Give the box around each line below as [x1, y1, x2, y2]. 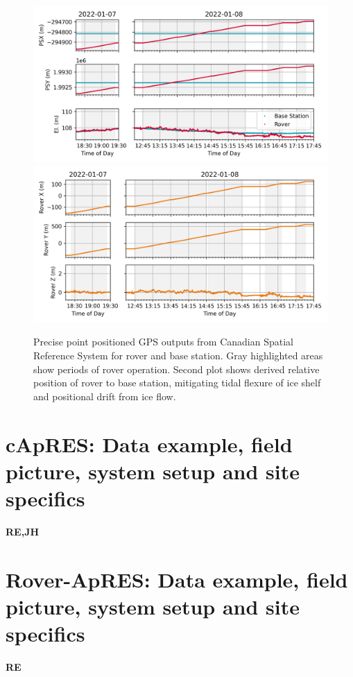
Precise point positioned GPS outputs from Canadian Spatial [33, 334, 293, 349]
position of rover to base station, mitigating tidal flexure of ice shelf [33, 375, 321, 390]
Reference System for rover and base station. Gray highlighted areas [33, 348, 323, 362]
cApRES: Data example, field [6, 429, 293, 458]
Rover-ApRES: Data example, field [6, 565, 348, 593]
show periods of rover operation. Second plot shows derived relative [33, 361, 320, 376]
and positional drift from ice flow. [33, 388, 176, 403]
